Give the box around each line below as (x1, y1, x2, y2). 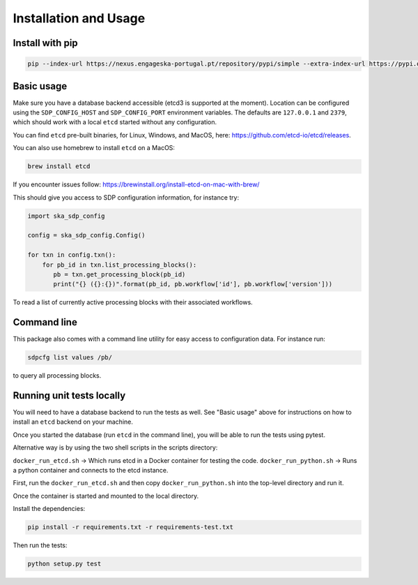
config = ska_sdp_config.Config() (27, 231, 146, 239)
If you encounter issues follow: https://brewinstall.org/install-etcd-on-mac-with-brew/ (13, 180, 260, 188)
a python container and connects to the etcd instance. (13, 466, 169, 475)
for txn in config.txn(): (27, 251, 116, 259)
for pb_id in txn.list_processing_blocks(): (42, 260, 197, 269)
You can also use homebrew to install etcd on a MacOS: (13, 144, 176, 152)
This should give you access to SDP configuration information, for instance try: (13, 193, 240, 202)
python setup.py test (27, 560, 102, 568)
